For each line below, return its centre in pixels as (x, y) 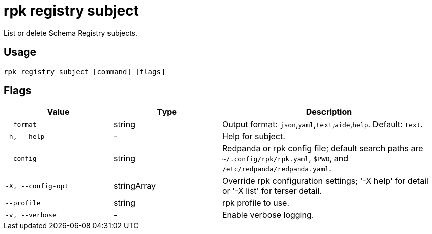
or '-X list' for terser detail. (272, 191)
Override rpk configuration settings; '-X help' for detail (325, 181)
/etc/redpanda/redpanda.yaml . (277, 169)
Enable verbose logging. (268, 215)
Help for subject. (254, 136)
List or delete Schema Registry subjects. (70, 33)
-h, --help (25, 136)
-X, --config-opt (37, 186)
